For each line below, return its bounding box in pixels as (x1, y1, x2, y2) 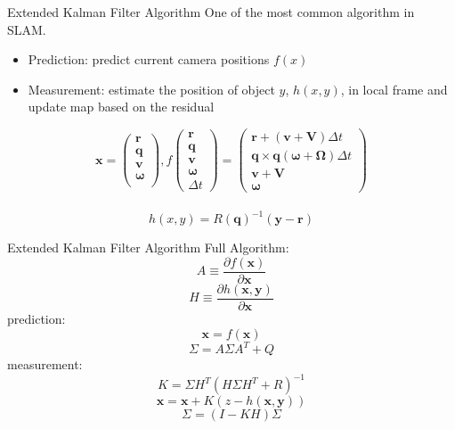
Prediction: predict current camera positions (28, 50, 270, 69)
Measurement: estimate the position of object (28, 79, 275, 98)
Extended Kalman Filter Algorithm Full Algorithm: (7, 238, 289, 257)
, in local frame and (340, 79, 448, 98)
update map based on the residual (28, 97, 215, 116)
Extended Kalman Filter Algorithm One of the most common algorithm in (7, 3, 415, 21)
